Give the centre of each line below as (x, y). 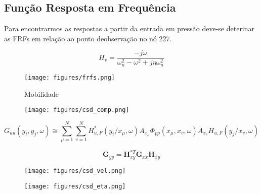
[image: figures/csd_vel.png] (75, 171)
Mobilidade (42, 93)
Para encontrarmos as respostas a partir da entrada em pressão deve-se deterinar (129, 28)
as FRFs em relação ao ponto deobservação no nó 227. (88, 38)
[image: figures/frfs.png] (70, 77)
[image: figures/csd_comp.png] (77, 110)
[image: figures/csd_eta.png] (75, 186)
